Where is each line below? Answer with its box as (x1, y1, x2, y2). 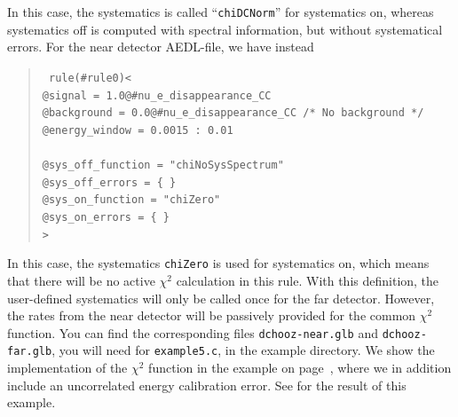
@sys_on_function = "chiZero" (42, 193, 221, 207)
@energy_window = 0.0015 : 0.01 (42, 123, 233, 137)
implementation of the (7, 358, 128, 377)
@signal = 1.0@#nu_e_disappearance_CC (42, 89, 272, 102)
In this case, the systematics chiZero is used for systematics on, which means (7, 254, 430, 272)
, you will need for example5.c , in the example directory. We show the (51, 341, 435, 359)
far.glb (7, 345, 52, 358)
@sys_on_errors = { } (42, 211, 170, 224)
